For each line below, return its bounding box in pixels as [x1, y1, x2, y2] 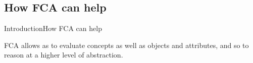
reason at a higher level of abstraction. [4, 49, 123, 60]
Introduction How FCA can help [4, 23, 102, 33]
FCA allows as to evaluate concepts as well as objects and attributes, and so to [4, 39, 249, 50]
